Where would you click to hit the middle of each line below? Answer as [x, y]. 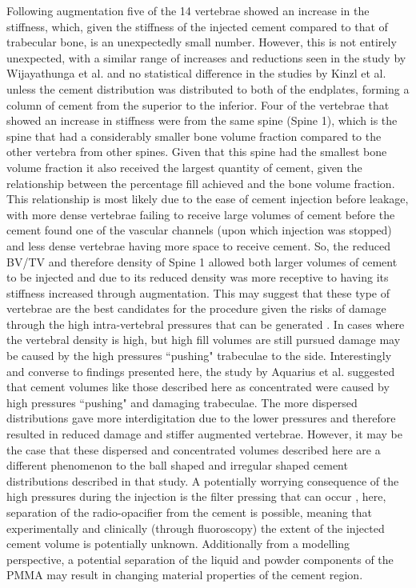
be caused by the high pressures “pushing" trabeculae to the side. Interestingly [199, 356]
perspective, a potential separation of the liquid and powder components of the [200, 559]
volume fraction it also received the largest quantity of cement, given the [184, 167]
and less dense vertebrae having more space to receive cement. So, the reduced [198, 245]
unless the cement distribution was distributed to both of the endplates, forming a [208, 88]
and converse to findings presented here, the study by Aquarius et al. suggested [201, 371]
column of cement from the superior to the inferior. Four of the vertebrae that [198, 104]
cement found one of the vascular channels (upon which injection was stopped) [199, 230]
